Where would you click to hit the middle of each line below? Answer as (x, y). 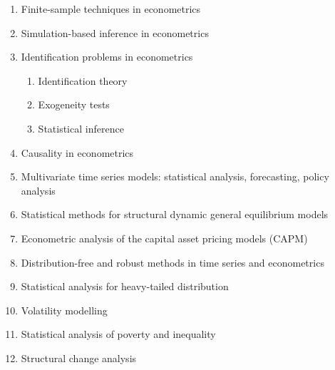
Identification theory (83, 80)
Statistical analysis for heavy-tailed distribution (125, 286)
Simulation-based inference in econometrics (115, 32)
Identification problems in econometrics (107, 57)
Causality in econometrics (77, 152)
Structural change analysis (79, 358)
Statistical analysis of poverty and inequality (118, 334)
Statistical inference (81, 128)
